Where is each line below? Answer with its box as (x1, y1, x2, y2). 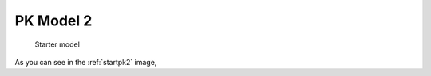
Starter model (34, 40, 80, 49)
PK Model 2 (14, 12, 93, 29)
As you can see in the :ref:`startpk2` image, (14, 57, 157, 66)
